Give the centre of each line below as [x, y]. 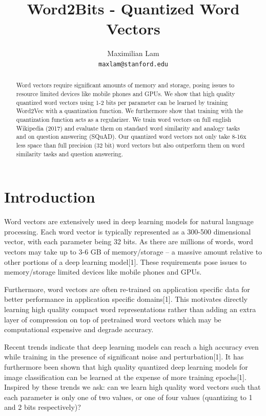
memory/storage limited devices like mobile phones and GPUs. [103, 272]
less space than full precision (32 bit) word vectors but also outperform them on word [130, 145]
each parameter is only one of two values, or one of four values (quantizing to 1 [128, 397]
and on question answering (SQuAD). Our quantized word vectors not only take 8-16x [131, 137]
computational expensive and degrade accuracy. [79, 329]
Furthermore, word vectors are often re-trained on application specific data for [127, 289]
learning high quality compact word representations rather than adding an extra [130, 309]
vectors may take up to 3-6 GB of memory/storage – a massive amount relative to [133, 251]
